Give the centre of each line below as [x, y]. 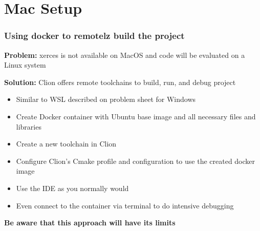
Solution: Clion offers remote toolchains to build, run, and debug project [120, 82]
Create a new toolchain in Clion [66, 144]
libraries [29, 126]
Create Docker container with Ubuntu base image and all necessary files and [136, 116]
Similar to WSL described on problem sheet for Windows [106, 99]
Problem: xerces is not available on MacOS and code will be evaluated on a [125, 55]
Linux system [25, 65]
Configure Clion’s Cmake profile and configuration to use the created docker [136, 161]
